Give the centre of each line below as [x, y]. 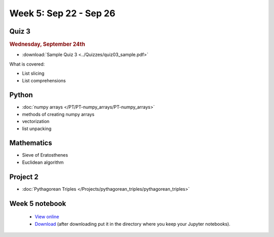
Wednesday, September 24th [47, 44]
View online [47, 217]
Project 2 [24, 177]
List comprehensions [44, 80]
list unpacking [37, 128]
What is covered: [27, 64]
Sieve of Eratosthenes [45, 155]
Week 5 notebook [38, 203]
